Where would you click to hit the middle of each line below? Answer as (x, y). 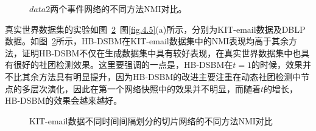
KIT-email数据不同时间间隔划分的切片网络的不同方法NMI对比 (151, 120)
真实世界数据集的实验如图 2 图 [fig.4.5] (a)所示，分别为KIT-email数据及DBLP (155, 29)
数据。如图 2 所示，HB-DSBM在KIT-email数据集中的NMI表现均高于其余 (147, 41)
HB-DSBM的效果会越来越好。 (64, 100)
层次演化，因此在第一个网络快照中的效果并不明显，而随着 (145, 88)
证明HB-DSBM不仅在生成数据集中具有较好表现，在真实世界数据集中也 (161, 52)
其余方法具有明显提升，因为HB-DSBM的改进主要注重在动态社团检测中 (161, 76)
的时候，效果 (277, 65)
